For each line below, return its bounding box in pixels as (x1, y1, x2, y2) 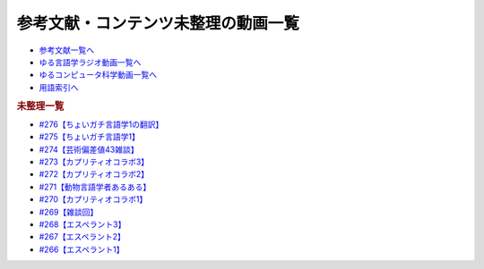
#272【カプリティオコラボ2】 (39, 169, 150, 180)
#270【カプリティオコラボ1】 (39, 194, 148, 205)
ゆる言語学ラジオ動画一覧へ (39, 56, 142, 67)
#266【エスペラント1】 (39, 244, 125, 255)
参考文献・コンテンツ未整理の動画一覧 (16, 13, 300, 33)
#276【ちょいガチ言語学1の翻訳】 (39, 119, 164, 130)
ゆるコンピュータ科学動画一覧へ (39, 70, 157, 80)
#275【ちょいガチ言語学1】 (39, 131, 141, 142)
